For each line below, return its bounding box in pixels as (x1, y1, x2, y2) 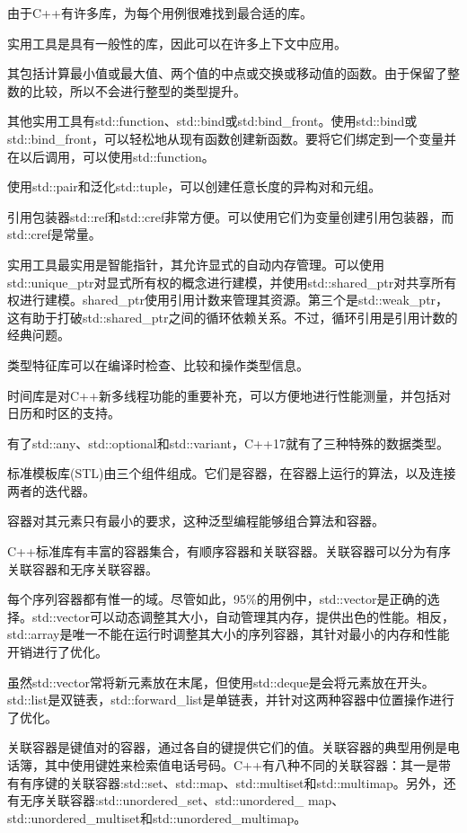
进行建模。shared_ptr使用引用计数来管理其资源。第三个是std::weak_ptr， (19, 290, 449, 309)
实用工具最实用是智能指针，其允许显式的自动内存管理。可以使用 (7, 254, 384, 273)
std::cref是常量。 (7, 225, 101, 244)
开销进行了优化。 (7, 642, 108, 661)
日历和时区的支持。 (7, 403, 120, 422)
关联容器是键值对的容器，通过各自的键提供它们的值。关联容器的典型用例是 (7, 738, 447, 757)
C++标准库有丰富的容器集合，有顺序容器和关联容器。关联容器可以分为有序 (7, 542, 451, 561)
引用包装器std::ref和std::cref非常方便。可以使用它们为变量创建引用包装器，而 (7, 207, 454, 226)
